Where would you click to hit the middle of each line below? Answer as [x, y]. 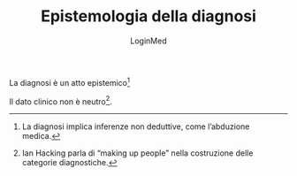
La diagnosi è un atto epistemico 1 [70, 81]
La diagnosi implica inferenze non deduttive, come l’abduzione [136, 126]
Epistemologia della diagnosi [148, 16]
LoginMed [148, 41]
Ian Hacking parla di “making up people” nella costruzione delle [137, 153]
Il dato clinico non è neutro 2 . [61, 101]
